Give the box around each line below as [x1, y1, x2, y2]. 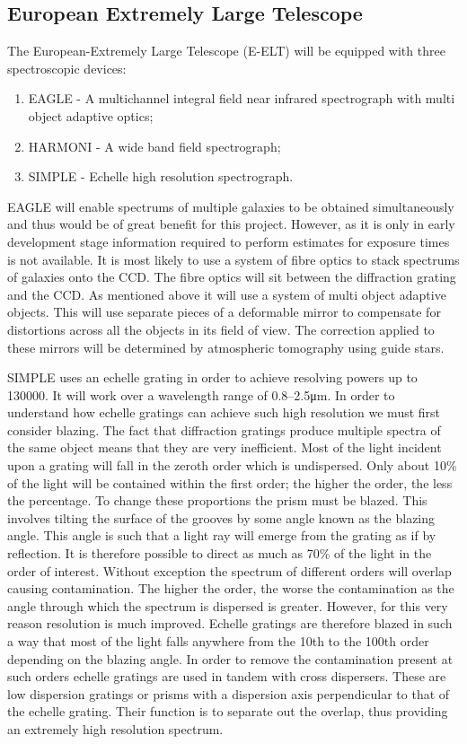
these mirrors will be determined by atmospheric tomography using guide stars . [7, 337, 445, 356]
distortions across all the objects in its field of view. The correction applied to [7, 319, 435, 338]
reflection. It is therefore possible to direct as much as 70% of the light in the [7, 544, 432, 563]
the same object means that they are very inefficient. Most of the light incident [7, 438, 442, 457]
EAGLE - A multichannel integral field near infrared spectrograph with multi [28, 89, 455, 108]
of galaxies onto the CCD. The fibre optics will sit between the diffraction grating [7, 267, 456, 286]
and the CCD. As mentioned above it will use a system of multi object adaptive [7, 284, 446, 303]
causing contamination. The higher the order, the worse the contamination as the [7, 579, 454, 598]
